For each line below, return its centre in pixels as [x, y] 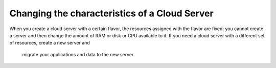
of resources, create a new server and [50, 43]
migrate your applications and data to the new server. [78, 54]
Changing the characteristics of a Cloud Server [112, 13]
